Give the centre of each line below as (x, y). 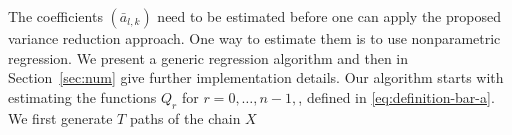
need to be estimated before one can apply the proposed (329, 16)
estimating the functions (82, 96)
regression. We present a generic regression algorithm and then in (208, 57)
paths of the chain (185, 117)
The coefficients (55, 16)
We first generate (60, 117)
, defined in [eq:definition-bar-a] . (396, 96)
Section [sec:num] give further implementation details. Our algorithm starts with (256, 77)
